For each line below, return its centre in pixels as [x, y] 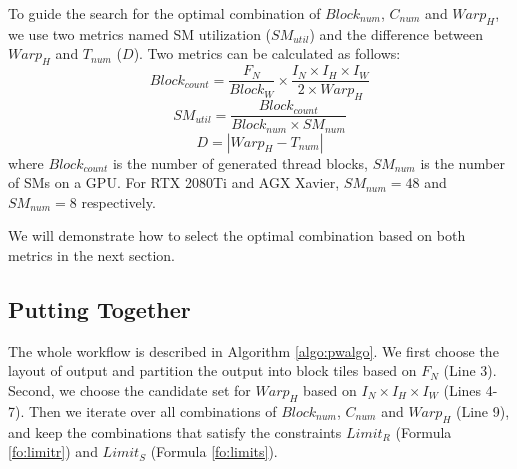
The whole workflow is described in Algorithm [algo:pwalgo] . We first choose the [253, 350]
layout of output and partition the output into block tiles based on [212, 370]
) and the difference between [396, 33]
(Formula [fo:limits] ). [214, 451]
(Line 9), [482, 410]
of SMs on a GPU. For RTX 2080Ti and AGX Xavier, [174, 182]
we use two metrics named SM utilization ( [140, 33]
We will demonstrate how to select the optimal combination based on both [237, 235]
